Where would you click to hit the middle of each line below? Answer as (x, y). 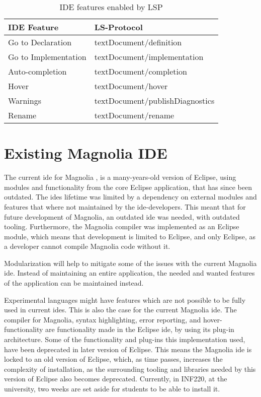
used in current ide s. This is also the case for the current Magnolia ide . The (120, 310)
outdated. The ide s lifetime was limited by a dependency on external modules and (130, 197)
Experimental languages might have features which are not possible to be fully (125, 300)
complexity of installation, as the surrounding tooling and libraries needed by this (130, 369)
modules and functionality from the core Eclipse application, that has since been (128, 187)
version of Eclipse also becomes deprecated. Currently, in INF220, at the (116, 379)
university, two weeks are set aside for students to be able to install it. (112, 388)
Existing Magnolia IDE (86, 153)
